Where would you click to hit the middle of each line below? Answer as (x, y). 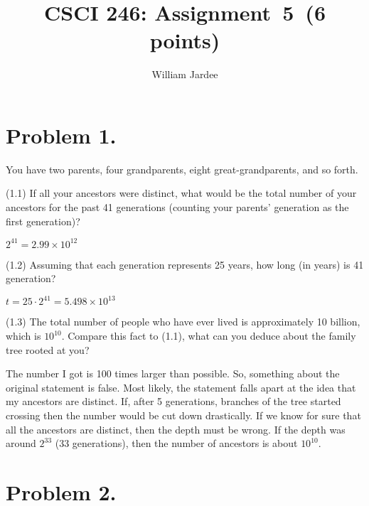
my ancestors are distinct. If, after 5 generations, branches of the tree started (173, 401)
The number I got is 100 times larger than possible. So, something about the (173, 373)
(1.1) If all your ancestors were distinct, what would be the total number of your (181, 193)
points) (185, 40)
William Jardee (185, 74)
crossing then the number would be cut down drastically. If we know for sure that (183, 415)
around (21, 443)
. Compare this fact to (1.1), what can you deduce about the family (209, 335)
